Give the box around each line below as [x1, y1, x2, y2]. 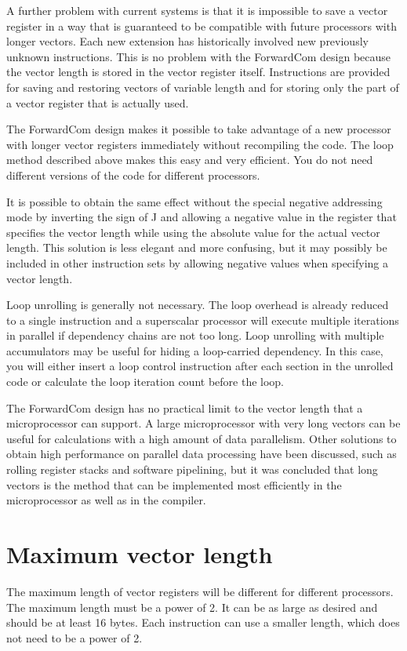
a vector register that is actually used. [6, 94, 189, 111]
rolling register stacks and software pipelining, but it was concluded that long [6, 461, 378, 478]
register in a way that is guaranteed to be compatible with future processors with [6, 17, 397, 34]
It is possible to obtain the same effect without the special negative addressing [6, 193, 383, 209]
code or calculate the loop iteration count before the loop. [6, 373, 285, 390]
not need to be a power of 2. [6, 629, 143, 646]
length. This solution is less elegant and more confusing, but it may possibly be [6, 239, 387, 256]
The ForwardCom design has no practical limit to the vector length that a [6, 399, 363, 416]
